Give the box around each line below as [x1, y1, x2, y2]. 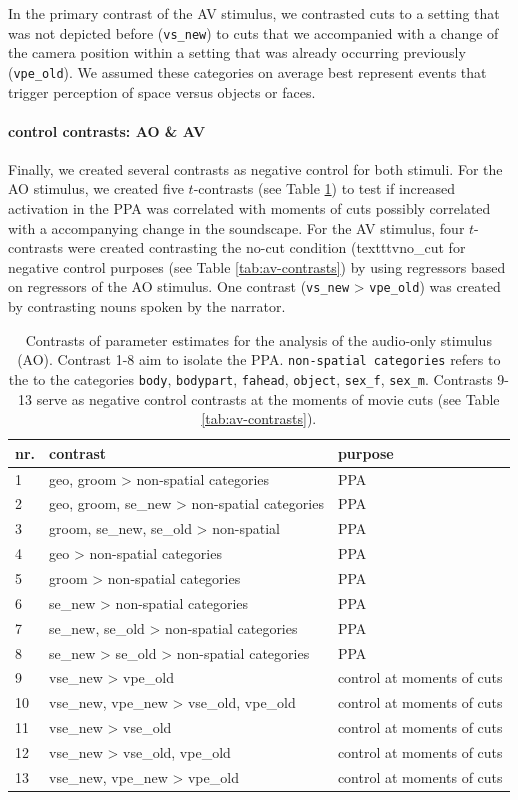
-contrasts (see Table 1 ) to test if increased [193, 178, 456, 199]
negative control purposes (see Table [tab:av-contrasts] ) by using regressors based [8, 256, 506, 277]
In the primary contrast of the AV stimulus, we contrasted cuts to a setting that [8, 3, 500, 23]
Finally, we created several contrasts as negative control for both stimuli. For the [8, 158, 503, 179]
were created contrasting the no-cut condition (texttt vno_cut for [67, 237, 466, 258]
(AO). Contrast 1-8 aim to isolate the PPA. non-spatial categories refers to [17, 349, 501, 370]
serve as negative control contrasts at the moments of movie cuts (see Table [36, 388, 500, 409]
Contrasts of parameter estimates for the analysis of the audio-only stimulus [25, 329, 492, 350]
